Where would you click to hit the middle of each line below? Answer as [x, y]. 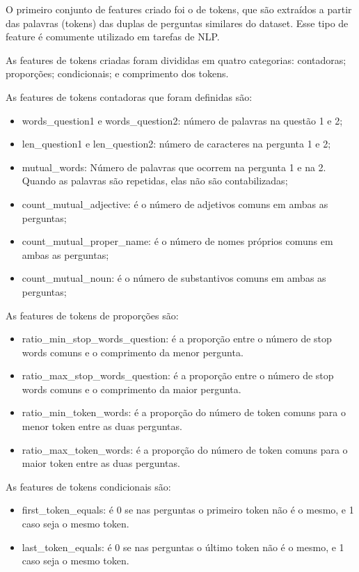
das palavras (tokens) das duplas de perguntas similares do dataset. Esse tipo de [177, 23]
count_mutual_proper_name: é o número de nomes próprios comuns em [177, 241]
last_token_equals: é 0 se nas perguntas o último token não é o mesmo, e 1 [183, 547]
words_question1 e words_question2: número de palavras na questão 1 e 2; [182, 120]
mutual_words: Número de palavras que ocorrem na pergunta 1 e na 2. [174, 167]
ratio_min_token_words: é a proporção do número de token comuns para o [184, 412]
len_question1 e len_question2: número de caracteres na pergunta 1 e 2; [176, 144]
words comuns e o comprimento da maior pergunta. [131, 389]
